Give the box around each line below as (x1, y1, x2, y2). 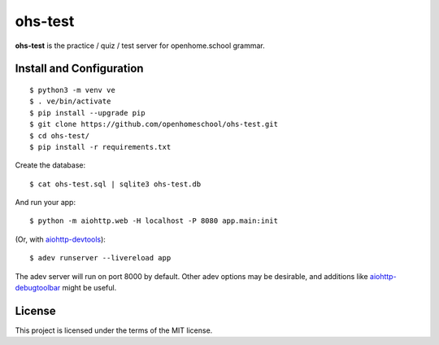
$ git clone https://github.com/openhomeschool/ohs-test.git (29, 120, 278, 129)
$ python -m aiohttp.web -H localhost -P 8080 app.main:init (29, 216, 278, 225)
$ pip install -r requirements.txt (29, 142, 172, 151)
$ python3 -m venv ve (29, 85, 115, 94)
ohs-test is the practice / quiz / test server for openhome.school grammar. (15, 41, 266, 50)
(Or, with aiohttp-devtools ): (15, 234, 106, 244)
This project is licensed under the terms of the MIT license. (15, 325, 213, 335)
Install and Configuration (15, 62, 144, 76)
